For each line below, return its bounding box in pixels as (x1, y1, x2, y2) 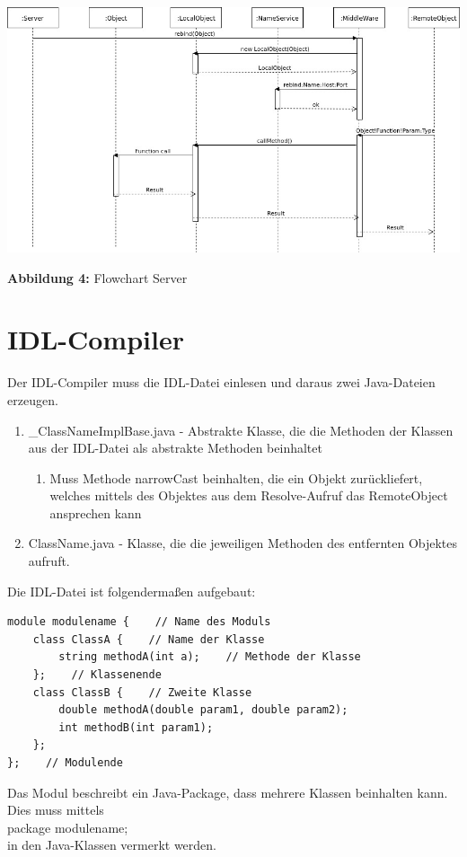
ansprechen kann (49, 503, 142, 522)
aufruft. (28, 552, 70, 570)
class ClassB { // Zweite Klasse (32, 685, 252, 699)
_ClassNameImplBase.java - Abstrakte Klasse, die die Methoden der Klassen (28, 420, 454, 439)
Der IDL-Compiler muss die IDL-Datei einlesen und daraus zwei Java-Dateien (7, 373, 436, 392)
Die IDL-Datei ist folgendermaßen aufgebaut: (7, 581, 256, 600)
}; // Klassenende (32, 668, 162, 682)
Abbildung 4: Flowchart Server (7, 268, 188, 287)
